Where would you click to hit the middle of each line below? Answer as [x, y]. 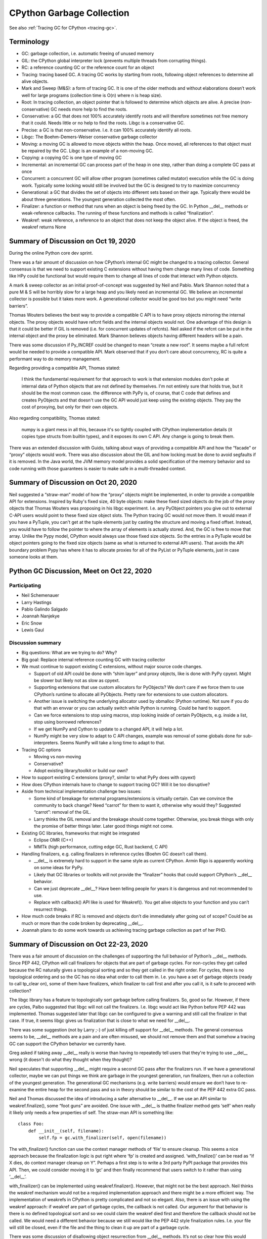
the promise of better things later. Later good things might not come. [104, 826]
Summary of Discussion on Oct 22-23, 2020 [79, 944]
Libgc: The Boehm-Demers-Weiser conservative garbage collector [89, 137]
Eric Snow [32, 623]
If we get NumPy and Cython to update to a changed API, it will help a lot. [109, 729]
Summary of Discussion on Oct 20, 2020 [73, 482]
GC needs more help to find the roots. [89, 109]
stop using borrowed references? [68, 722]
